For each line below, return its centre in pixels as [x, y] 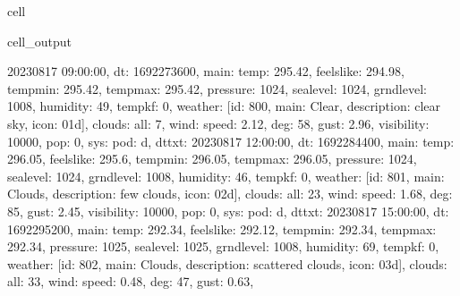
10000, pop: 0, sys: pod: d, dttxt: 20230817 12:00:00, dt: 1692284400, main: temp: [231, 141]
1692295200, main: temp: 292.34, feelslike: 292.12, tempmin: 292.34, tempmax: [222, 228]
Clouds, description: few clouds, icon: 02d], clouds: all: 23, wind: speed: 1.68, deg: [230, 194]
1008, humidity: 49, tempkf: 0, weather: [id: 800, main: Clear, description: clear [224, 106]
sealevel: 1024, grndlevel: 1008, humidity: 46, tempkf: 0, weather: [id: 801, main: [226, 176]
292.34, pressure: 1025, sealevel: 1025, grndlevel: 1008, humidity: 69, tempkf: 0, [223, 246]
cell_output [39, 41]
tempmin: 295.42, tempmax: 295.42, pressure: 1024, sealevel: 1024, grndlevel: [217, 88]
